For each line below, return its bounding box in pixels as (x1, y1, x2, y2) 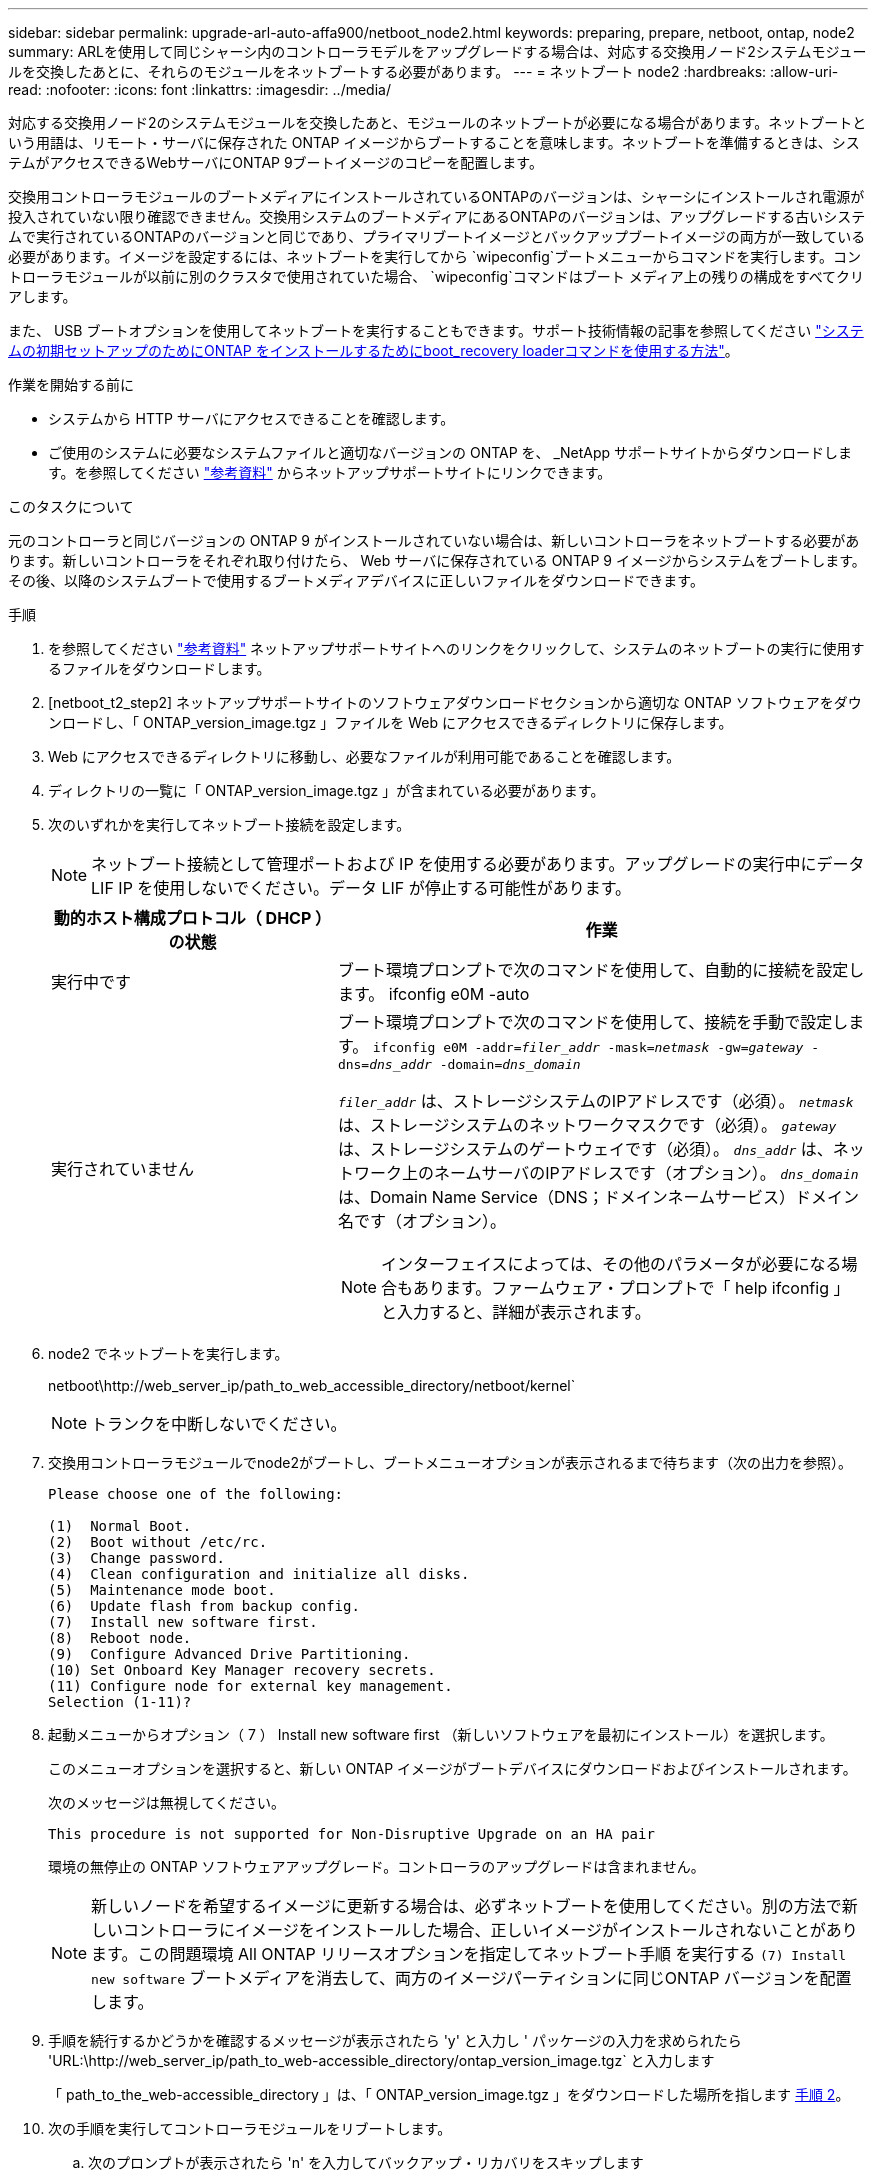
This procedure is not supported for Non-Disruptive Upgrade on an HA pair (48, 1826, 655, 1842)
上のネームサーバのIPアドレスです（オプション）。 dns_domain (401, 1163, 859, 1183)
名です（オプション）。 (337, 1211, 506, 1231)
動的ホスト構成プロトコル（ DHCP (53, 908, 312, 928)
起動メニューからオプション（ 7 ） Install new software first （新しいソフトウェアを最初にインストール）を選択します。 (48, 1726, 834, 1743)
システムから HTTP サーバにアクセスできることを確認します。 (48, 410, 455, 427)
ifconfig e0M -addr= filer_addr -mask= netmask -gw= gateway (372, 1040, 804, 1055)
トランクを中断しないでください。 (91, 1414, 347, 1434)
